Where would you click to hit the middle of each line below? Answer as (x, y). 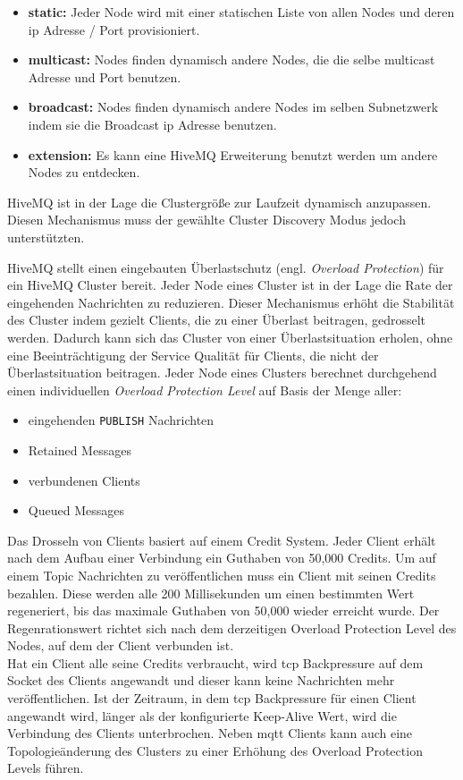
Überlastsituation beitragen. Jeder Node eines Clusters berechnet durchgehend (222, 373)
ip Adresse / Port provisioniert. (114, 29)
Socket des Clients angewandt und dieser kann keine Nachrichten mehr (201, 680)
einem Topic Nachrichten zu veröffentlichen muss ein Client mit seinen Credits (222, 575)
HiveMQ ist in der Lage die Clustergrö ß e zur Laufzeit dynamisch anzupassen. (219, 202)
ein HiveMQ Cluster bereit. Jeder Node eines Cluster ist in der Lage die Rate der (230, 285)
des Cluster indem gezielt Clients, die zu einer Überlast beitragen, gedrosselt (217, 320)
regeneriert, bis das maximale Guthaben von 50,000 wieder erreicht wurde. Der (223, 610)
